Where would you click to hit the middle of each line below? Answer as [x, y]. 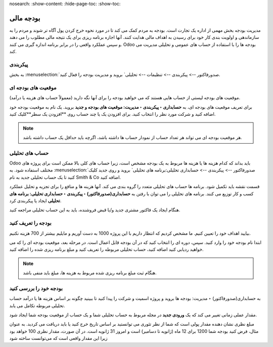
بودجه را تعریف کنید [30, 223]
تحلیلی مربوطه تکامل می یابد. [37, 306]
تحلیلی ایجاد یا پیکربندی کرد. [35, 201]
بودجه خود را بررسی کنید [36, 288]
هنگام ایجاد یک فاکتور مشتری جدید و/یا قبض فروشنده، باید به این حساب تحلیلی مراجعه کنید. [95, 210]
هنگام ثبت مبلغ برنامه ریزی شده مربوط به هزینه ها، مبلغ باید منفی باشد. [90, 273]
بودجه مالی [25, 18]
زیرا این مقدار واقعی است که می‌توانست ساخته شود [58, 338]
